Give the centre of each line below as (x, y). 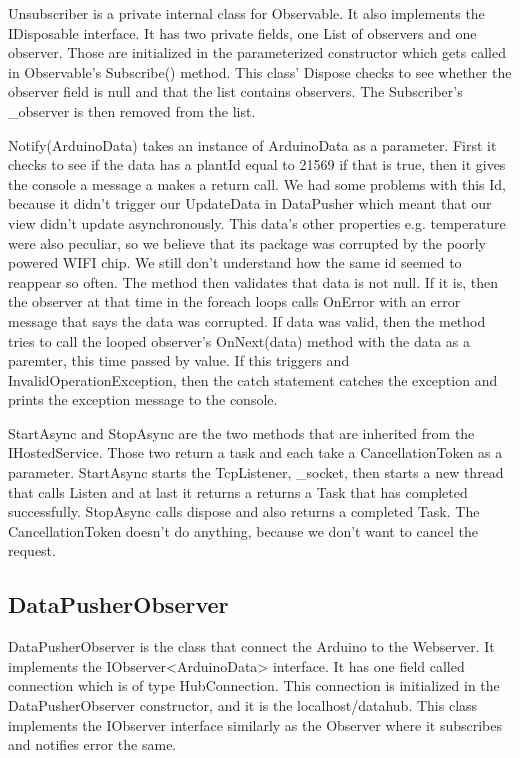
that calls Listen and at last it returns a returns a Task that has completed (238, 491)
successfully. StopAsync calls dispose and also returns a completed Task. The (244, 511)
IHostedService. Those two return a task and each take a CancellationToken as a (255, 452)
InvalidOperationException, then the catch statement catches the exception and (253, 379)
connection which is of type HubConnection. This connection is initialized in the (254, 685)
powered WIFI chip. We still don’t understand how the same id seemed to (235, 262)
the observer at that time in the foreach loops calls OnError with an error (234, 301)
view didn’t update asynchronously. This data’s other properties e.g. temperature (257, 222)
